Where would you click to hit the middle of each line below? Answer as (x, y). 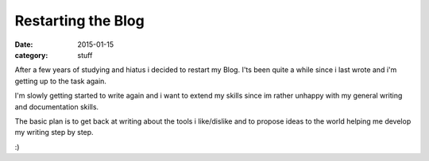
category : (31, 55)
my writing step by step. (54, 132)
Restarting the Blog (79, 21)
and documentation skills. (57, 106)
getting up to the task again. (61, 81)
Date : (24, 44)
